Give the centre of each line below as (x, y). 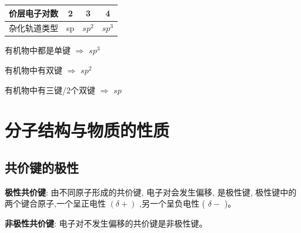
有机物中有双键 (34, 70)
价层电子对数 (34, 13)
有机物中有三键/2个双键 (50, 90)
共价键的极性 (42, 167)
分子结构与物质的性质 (87, 130)
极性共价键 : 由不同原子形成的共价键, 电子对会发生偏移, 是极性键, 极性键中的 (151, 192)
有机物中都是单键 (38, 50)
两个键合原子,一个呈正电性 (55, 203)
